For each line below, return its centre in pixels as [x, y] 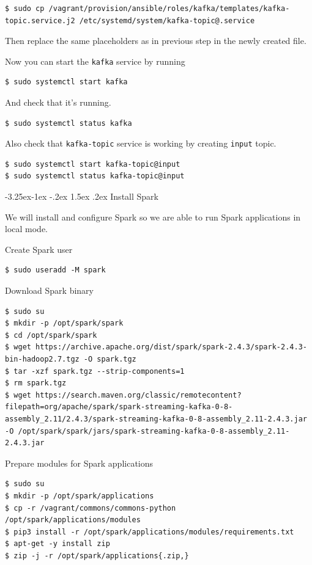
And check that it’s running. [58, 102]
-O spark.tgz [110, 359]
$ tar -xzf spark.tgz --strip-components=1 [95, 371]
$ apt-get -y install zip [58, 544]
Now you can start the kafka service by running [95, 61]
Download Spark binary [49, 290]
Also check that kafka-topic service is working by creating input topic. [141, 143]
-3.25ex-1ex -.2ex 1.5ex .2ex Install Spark [82, 196]
